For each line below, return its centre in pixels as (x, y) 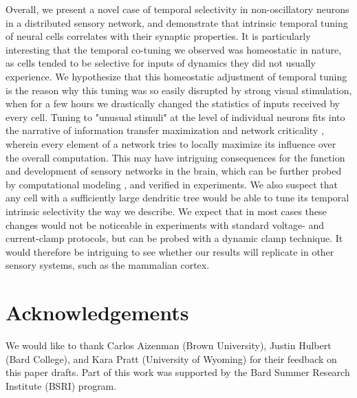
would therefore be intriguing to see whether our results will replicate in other (170, 251)
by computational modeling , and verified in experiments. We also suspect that (172, 184)
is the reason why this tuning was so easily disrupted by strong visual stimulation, (179, 90)
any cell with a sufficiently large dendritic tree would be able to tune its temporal (177, 198)
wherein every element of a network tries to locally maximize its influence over (171, 143)
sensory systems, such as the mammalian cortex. (108, 265)
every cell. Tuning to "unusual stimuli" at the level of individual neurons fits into (175, 117)
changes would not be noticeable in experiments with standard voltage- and (165, 224)
